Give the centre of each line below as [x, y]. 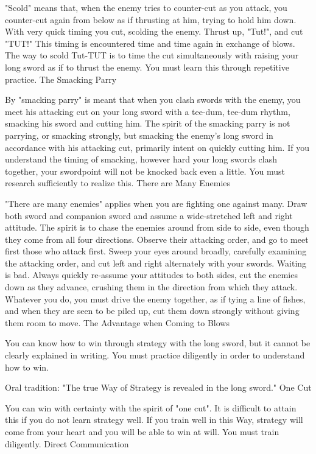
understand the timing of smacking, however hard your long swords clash [141, 159]
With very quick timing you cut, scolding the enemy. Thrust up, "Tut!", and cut [154, 31]
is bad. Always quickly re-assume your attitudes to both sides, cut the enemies [151, 275]
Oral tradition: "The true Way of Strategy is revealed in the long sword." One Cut [158, 387]
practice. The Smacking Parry [61, 79]
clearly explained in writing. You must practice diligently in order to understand [155, 355]
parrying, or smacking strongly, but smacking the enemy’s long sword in [139, 135]
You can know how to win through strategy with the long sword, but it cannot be [158, 343]
